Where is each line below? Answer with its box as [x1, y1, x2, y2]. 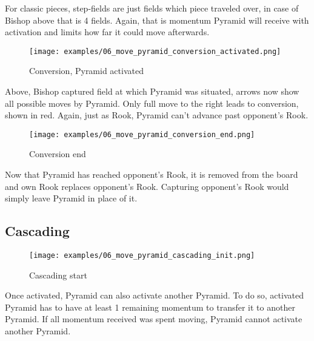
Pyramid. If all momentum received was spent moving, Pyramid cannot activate [5, 312, 302, 325]
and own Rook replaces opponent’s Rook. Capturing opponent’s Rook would [5, 180, 289, 192]
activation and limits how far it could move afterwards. [5, 25, 210, 38]
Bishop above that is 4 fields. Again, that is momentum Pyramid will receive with [5, 13, 309, 26]
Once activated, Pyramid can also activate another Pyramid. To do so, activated [5, 289, 304, 302]
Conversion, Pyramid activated [29, 64, 144, 77]
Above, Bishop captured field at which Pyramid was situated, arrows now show [5, 85, 299, 98]
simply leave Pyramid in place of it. [5, 192, 138, 204]
